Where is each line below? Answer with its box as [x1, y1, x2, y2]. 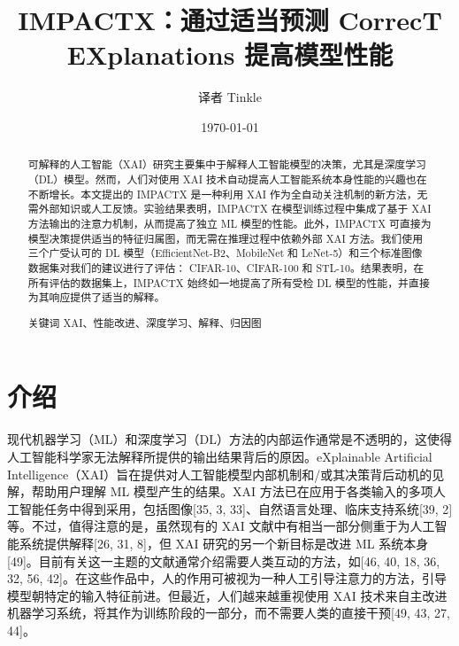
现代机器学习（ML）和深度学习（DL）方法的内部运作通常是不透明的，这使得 [7, 430, 453, 448]
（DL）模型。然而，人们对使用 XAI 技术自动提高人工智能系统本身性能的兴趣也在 [27, 171, 427, 186]
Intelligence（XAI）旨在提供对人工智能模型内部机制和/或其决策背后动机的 [7, 464, 432, 483]
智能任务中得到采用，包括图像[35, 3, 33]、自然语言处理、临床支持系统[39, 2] [19, 499, 453, 518]
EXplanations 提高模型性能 [66, 36, 394, 73]
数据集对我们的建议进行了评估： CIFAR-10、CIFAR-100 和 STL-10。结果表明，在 [27, 260, 425, 275]
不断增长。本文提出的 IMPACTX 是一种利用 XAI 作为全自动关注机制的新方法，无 [27, 186, 428, 201]
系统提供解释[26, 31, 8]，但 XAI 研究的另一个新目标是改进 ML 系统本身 [19, 533, 429, 552]
